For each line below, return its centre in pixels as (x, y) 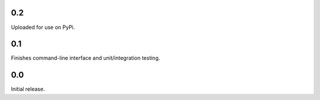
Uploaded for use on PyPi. (43, 27)
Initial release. (28, 89)
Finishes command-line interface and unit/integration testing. (85, 58)
